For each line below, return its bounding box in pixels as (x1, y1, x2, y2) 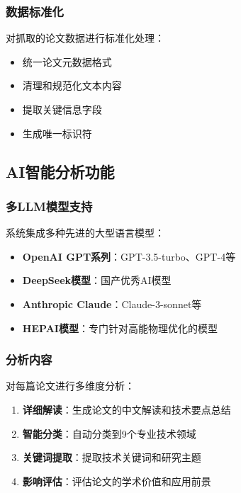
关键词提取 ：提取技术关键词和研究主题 (22, 450, 201, 465)
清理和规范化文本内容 (22, 78, 122, 93)
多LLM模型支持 (6, 197, 93, 215)
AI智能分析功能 (6, 160, 115, 182)
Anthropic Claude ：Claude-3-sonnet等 (22, 296, 202, 311)
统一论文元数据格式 (22, 54, 112, 69)
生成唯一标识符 (22, 125, 92, 140)
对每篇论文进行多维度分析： (6, 378, 135, 393)
